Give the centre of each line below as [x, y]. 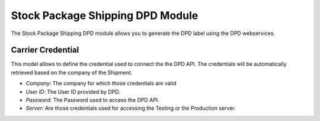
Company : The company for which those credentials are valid [101, 84]
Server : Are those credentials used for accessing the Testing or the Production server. [131, 108]
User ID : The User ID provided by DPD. [73, 91]
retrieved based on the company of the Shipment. [72, 72]
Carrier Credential [45, 50]
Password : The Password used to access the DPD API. [92, 100]
